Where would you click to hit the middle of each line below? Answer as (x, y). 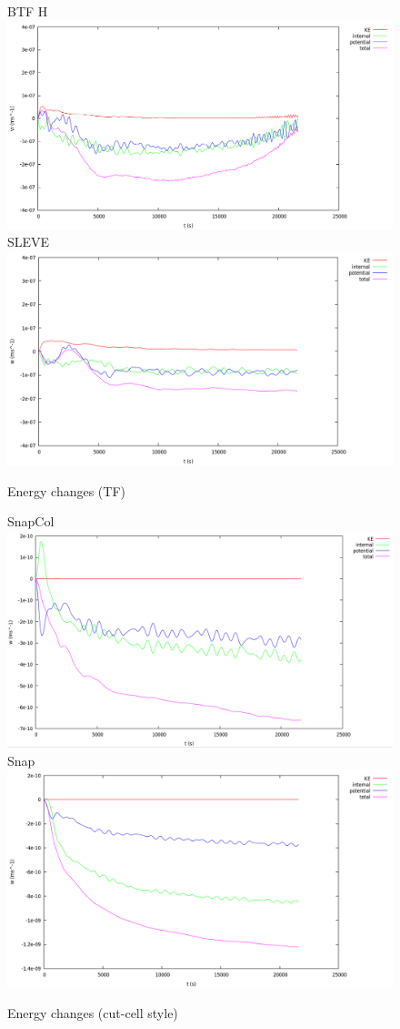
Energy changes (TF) (67, 490)
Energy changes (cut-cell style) (93, 1013)
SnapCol (31, 521)
